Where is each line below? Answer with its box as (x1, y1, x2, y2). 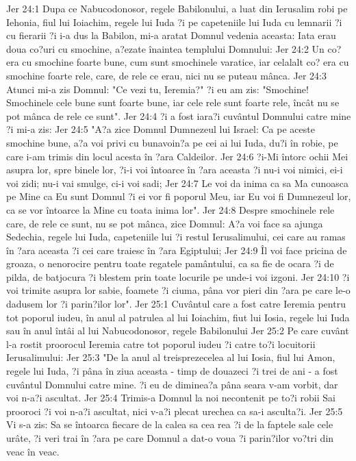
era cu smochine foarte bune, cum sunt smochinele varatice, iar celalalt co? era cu (6, 55, 349, 69)
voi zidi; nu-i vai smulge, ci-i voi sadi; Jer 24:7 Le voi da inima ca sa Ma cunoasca (6, 175, 349, 190)
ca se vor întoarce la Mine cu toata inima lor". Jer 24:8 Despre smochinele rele (6, 202, 335, 216)
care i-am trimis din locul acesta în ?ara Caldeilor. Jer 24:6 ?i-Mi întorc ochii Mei (6, 149, 348, 163)
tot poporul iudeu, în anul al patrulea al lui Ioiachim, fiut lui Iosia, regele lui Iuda (6, 310, 350, 324)
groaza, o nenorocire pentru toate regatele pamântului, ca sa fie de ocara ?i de (6, 256, 334, 271)
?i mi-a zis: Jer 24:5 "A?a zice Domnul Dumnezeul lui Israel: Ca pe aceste (6, 122, 315, 136)
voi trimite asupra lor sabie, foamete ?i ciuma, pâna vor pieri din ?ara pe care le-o (6, 283, 351, 297)
